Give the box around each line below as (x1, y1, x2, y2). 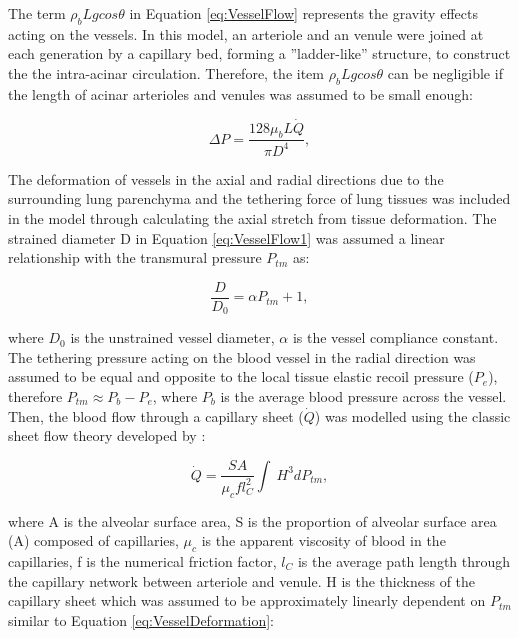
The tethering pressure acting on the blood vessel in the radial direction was (8, 346, 476, 367)
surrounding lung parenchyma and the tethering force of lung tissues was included (8, 188, 511, 209)
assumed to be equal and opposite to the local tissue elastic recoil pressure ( (8, 366, 474, 387)
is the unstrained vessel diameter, (70, 327, 275, 348)
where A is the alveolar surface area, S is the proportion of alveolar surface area (8, 510, 497, 531)
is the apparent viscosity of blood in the (201, 530, 446, 551)
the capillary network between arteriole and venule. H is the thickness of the (8, 570, 476, 591)
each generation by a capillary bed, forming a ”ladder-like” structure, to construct (8, 43, 511, 64)
